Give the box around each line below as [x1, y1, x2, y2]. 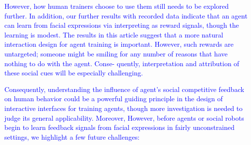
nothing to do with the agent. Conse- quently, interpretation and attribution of [4, 58, 239, 68]
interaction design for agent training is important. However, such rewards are [4, 39, 234, 49]
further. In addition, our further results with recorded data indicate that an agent [4, 10, 248, 20]
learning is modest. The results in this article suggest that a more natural [4, 29, 223, 39]
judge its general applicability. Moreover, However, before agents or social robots [4, 112, 244, 123]
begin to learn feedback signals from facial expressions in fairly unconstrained [4, 122, 234, 132]
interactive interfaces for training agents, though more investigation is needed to [4, 103, 243, 113]
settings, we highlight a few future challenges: [4, 131, 140, 142]
